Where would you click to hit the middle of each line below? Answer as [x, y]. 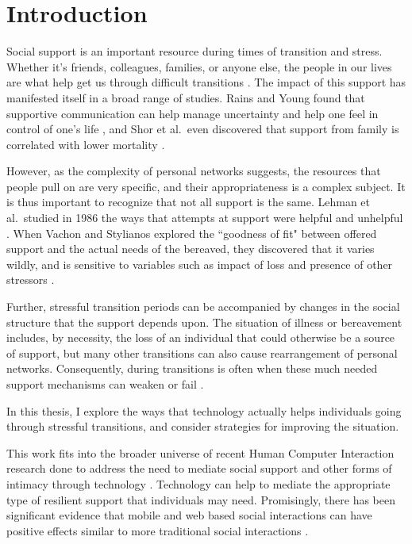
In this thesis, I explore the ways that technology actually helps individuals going [204, 410]
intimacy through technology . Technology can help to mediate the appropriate [198, 483]
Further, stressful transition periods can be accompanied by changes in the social [203, 306]
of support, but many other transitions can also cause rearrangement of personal [202, 352]
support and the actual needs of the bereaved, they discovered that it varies [191, 249]
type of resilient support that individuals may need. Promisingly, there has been [201, 499]
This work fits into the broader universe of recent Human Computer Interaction [200, 452]
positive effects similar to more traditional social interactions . [158, 530]
